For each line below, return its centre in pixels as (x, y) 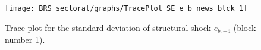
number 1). (25, 40)
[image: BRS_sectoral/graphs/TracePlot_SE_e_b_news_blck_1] (126, 8)
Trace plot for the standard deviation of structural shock (108, 27)
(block (245, 27)
